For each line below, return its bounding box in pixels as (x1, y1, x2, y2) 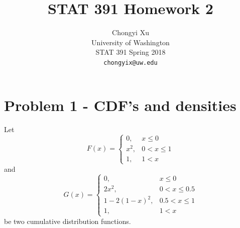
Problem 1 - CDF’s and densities (4, 94, 236, 115)
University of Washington (91, 37, 170, 47)
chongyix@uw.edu (103, 59, 158, 66)
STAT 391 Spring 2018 (95, 47, 166, 57)
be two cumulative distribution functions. (4, 215, 131, 226)
